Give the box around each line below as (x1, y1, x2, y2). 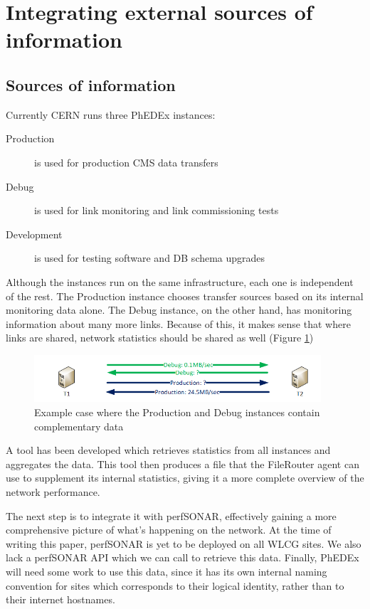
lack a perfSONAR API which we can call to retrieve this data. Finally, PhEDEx (6, 550, 359, 565)
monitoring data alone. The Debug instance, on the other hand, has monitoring (6, 302, 352, 317)
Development (6, 226, 63, 241)
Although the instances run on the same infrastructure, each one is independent (6, 274, 354, 289)
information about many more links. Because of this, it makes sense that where (6, 316, 351, 331)
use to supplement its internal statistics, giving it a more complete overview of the (6, 470, 364, 485)
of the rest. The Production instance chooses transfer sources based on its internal (6, 288, 364, 303)
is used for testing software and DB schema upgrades (34, 250, 265, 265)
